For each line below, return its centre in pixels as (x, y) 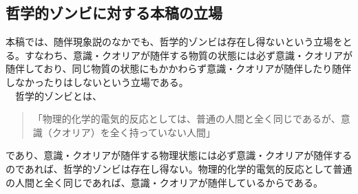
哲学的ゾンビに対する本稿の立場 (114, 13)
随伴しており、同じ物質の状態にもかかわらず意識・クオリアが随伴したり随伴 (179, 68)
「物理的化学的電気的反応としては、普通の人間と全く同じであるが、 (187, 119)
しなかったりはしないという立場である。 (97, 82)
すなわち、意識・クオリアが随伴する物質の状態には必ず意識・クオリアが (188, 55)
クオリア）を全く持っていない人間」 (134, 132)
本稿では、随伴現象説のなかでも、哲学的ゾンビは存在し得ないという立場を (174, 42)
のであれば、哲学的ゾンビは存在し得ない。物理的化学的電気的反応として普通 (179, 168)
